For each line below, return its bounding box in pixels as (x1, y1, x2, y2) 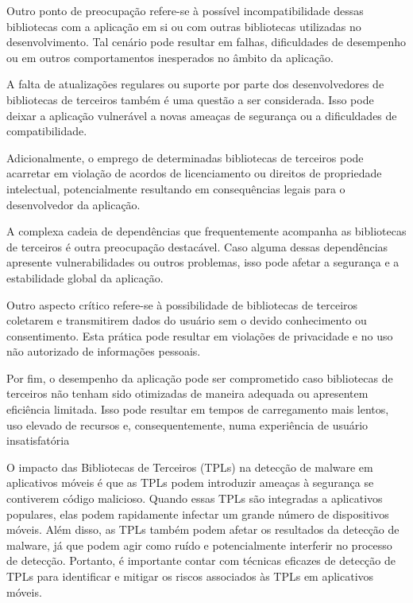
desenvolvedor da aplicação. (6, 196, 141, 212)
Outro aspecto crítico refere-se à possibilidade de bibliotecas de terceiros (6, 296, 358, 313)
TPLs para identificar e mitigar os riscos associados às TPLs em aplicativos (6, 568, 374, 584)
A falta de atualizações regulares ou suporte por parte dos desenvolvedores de (6, 76, 384, 92)
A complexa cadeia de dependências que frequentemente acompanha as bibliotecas (6, 223, 407, 239)
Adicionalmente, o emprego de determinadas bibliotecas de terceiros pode (6, 149, 364, 165)
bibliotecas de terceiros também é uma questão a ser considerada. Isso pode (6, 91, 374, 107)
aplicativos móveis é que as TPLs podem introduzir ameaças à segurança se (6, 474, 374, 491)
